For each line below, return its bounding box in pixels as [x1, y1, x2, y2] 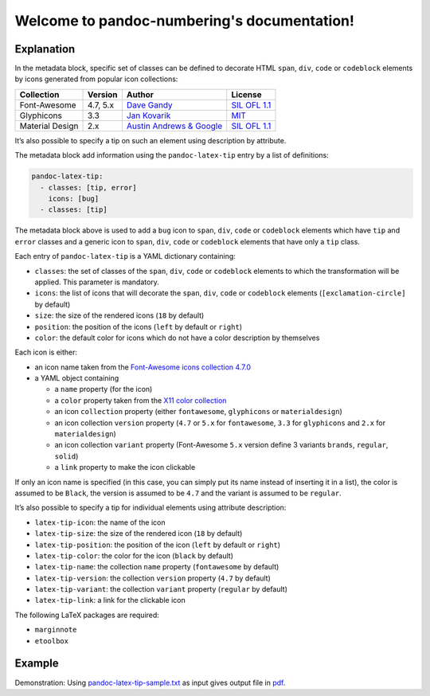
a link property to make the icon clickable [54, 463, 196, 472]
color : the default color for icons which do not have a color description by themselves [34, 333, 320, 342]
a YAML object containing [34, 373, 119, 383]
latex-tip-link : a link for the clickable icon [34, 596, 186, 605]
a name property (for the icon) [54, 385, 153, 394]
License [231, 88, 262, 100]
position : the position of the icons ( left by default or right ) [34, 322, 243, 331]
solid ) [54, 451, 79, 461]
